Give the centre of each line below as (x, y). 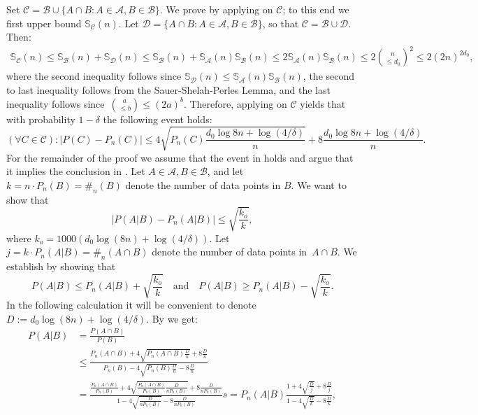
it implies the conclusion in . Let (76, 171)
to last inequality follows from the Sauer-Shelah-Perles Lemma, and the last (168, 89)
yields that (323, 103)
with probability (41, 119)
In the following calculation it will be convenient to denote (131, 305)
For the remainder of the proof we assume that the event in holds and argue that (180, 157)
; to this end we (316, 9)
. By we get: (172, 318)
